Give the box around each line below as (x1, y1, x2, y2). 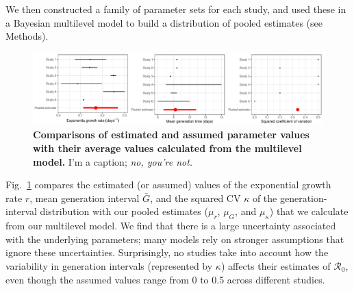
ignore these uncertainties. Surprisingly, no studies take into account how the (5, 245, 329, 260)
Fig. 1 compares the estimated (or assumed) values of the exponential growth (5, 177, 331, 192)
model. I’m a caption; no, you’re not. (33, 154, 193, 168)
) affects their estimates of (220, 258, 331, 273)
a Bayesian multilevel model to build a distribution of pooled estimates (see (5, 15, 323, 29)
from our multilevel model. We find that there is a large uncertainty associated (5, 218, 336, 233)
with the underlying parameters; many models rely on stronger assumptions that (5, 231, 344, 246)
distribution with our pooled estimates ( (40, 204, 208, 218)
